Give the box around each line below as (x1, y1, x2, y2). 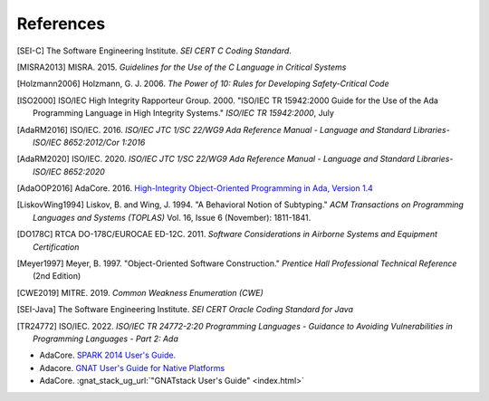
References (16, 14, 106, 33)
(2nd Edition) (33, 271, 81, 282)
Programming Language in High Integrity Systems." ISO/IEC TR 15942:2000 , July (33, 108, 335, 119)
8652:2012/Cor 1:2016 (63, 137, 146, 148)
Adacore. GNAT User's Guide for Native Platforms (39, 362, 225, 373)
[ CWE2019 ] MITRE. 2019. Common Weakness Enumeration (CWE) (16, 287, 264, 298)
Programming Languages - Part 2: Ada (33, 333, 178, 344)
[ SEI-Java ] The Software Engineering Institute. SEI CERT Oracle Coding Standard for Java (16, 304, 353, 315)
